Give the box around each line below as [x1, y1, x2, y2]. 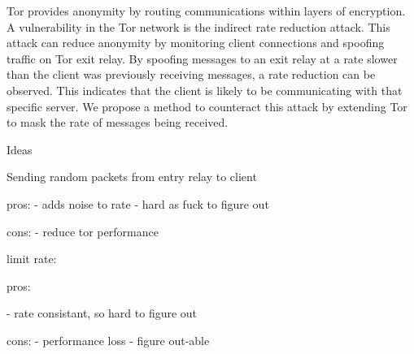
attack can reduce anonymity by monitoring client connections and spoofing [7, 34, 385, 51]
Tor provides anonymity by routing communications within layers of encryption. [7, 2, 406, 19]
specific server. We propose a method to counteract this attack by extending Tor [7, 97, 407, 114]
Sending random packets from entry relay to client [7, 168, 257, 185]
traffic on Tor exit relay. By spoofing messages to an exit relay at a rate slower [7, 50, 398, 67]
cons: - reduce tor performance [7, 222, 159, 240]
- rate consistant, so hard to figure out [7, 304, 198, 322]
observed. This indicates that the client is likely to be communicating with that [7, 81, 403, 98]
